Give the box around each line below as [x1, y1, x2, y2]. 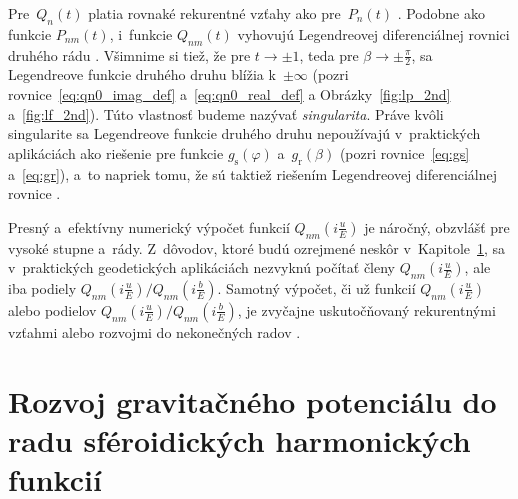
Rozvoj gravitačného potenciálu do [8, 380, 497, 421]
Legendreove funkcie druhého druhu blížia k [8, 64, 276, 85]
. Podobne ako [397, 3, 485, 23]
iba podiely [8, 277, 77, 298]
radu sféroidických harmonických [8, 419, 471, 460]
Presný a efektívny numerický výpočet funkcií [8, 216, 290, 237]
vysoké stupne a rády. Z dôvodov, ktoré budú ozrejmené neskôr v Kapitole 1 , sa [8, 237, 506, 258]
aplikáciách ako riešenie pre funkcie [8, 142, 224, 163]
